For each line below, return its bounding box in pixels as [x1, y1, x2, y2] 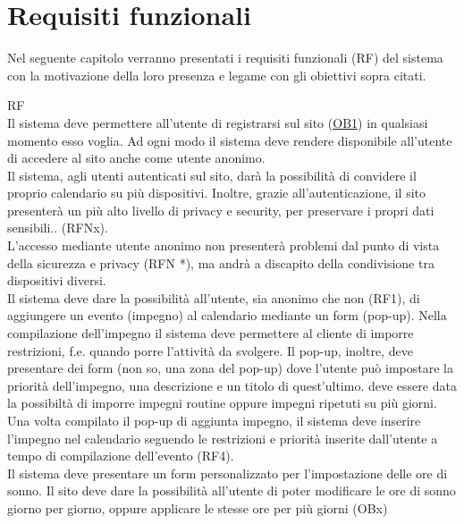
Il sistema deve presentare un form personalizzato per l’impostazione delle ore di [7, 463, 448, 482]
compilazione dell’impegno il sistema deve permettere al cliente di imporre [7, 324, 414, 342]
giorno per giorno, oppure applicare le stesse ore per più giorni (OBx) [7, 498, 388, 517]
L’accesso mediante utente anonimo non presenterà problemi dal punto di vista [7, 236, 440, 255]
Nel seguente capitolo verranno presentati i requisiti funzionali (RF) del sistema [7, 48, 443, 67]
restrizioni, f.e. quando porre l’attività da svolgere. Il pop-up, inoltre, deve [7, 341, 413, 359]
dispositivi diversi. [7, 271, 106, 290]
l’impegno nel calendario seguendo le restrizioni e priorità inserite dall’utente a [7, 428, 438, 447]
